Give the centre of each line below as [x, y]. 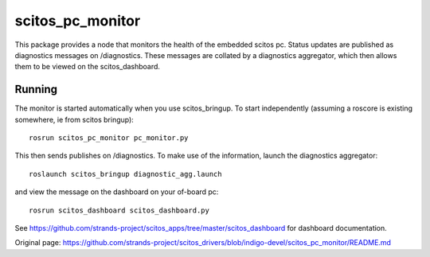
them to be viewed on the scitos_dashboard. [88, 67]
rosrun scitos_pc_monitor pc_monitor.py [109, 138]
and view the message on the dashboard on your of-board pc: [117, 192]
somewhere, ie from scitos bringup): [74, 119]
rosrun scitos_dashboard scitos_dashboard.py [119, 210]
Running [36, 90]
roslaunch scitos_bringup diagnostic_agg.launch [125, 174]
